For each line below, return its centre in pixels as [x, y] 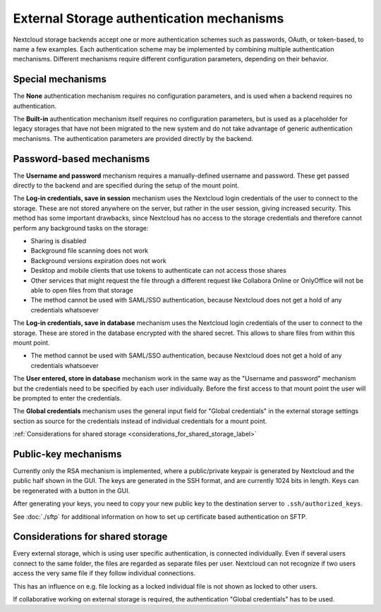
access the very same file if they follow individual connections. [104, 573]
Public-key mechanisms [67, 454]
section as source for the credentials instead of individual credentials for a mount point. [140, 421]
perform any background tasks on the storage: [81, 228]
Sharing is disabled [59, 241]
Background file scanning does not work [90, 251]
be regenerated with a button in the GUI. [72, 491]
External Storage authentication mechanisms [149, 18]
